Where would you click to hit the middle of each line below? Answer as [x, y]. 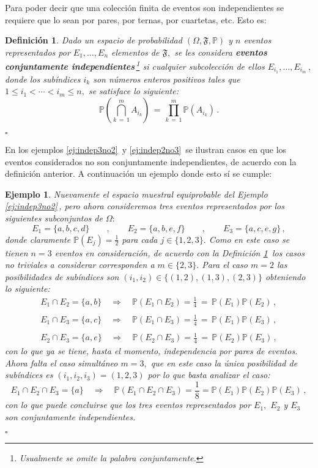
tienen [17, 252]
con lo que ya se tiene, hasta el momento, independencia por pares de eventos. [151, 351]
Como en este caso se [249, 239]
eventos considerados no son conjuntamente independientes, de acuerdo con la [151, 161]
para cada [140, 239]
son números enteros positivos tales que [167, 79]
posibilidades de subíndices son [62, 276]
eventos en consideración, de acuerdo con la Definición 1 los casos [179, 252]
